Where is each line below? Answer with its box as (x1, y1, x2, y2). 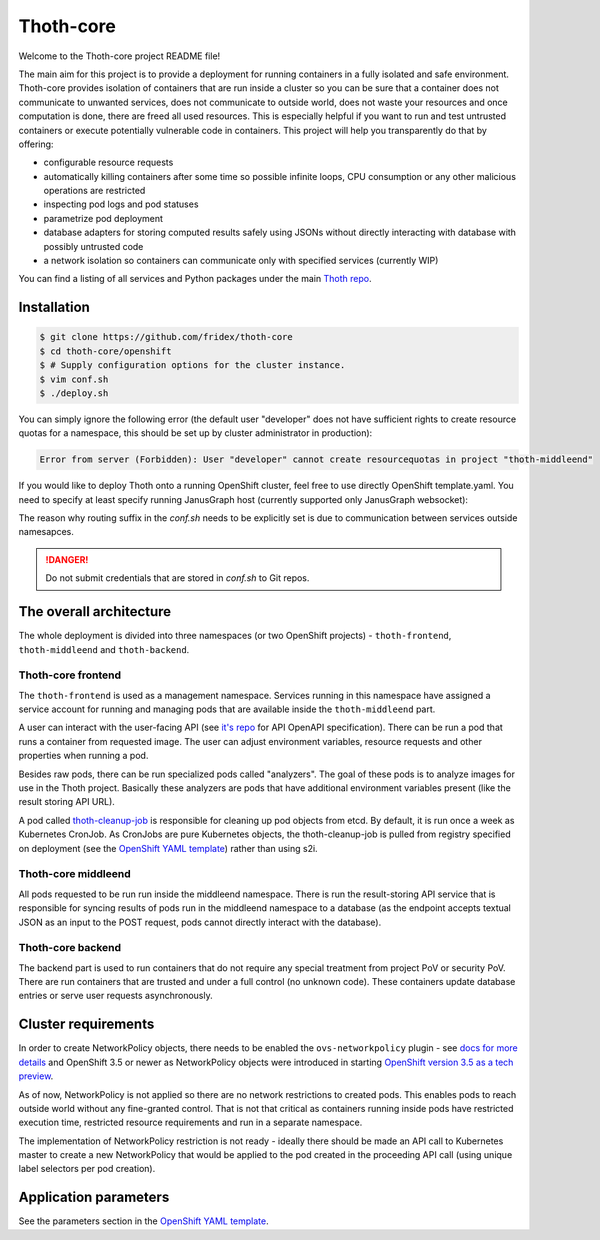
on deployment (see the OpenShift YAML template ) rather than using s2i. (18, 842, 319, 854)
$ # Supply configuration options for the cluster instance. (39, 360, 346, 371)
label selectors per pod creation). (18, 1163, 156, 1175)
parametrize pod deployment (43, 212, 164, 224)
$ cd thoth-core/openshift (39, 345, 172, 357)
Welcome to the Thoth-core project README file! (18, 50, 221, 62)
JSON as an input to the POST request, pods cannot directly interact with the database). (18, 916, 382, 928)
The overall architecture (18, 603, 172, 620)
